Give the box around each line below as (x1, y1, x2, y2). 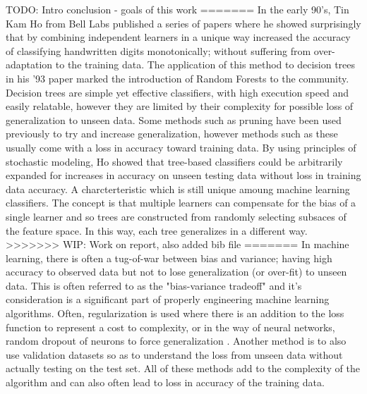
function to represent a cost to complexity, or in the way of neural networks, (6, 319, 335, 334)
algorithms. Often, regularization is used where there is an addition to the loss (6, 306, 344, 321)
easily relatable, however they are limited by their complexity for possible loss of (6, 99, 354, 113)
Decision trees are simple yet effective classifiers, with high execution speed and (6, 85, 349, 99)
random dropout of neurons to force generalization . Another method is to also (6, 333, 347, 348)
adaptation (6, 57, 53, 72)
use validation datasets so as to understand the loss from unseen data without (6, 347, 343, 362)
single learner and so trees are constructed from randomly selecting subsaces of (6, 209, 347, 223)
